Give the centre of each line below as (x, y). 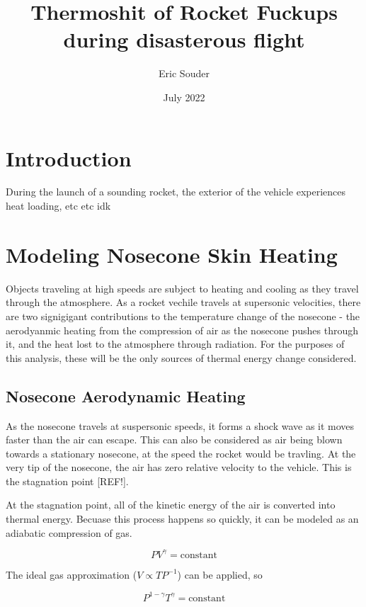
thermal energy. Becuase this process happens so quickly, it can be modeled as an (182, 519)
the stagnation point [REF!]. (67, 481)
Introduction (69, 158)
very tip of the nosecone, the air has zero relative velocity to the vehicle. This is (179, 467)
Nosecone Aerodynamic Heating (126, 396)
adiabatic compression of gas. (69, 532)
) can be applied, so (220, 574)
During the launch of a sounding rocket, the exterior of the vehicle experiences (176, 192)
